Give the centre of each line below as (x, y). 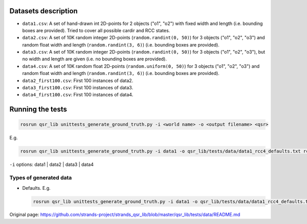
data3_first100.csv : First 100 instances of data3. (78, 88)
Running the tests (38, 109)
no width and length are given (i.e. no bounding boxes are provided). (95, 59)
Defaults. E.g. (36, 188)
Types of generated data (41, 178)
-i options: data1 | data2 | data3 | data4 (52, 165)
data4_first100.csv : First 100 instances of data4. (78, 95)
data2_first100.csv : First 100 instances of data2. (78, 80)
